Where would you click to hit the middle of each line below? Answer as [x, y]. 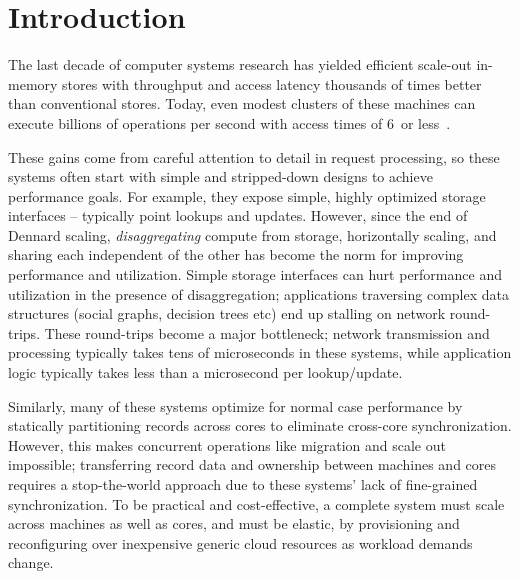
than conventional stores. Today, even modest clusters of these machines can [242, 103]
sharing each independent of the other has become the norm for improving [236, 254]
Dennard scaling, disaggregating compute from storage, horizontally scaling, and [252, 234]
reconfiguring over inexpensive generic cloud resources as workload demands [240, 542]
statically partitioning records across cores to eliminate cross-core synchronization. [260, 425]
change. [31, 562]
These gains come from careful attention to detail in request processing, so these [254, 156]
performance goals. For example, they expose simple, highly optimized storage [247, 195]
